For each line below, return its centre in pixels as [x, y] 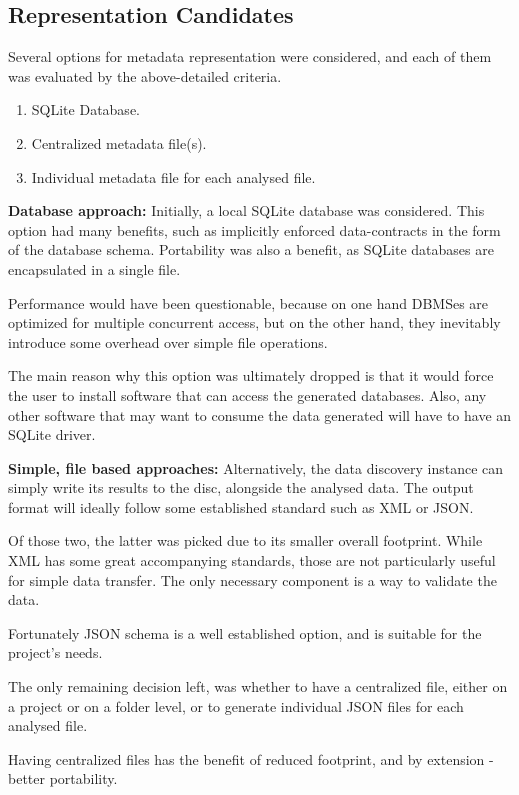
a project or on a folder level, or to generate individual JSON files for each [236, 705]
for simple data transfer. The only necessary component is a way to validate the [252, 579]
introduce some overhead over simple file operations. [168, 341]
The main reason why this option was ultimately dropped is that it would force [251, 375]
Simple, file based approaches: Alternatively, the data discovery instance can [256, 467]
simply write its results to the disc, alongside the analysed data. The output [241, 487]
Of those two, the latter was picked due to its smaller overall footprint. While [245, 540]
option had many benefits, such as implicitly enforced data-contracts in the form [254, 229]
